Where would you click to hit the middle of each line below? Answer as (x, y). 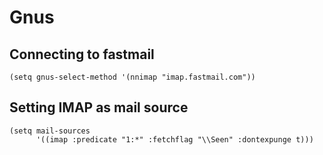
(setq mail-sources (50, 131)
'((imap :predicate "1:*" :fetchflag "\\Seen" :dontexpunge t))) (174, 139)
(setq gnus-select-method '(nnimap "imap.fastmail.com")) (132, 77)
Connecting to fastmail (82, 54)
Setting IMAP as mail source (99, 107)
